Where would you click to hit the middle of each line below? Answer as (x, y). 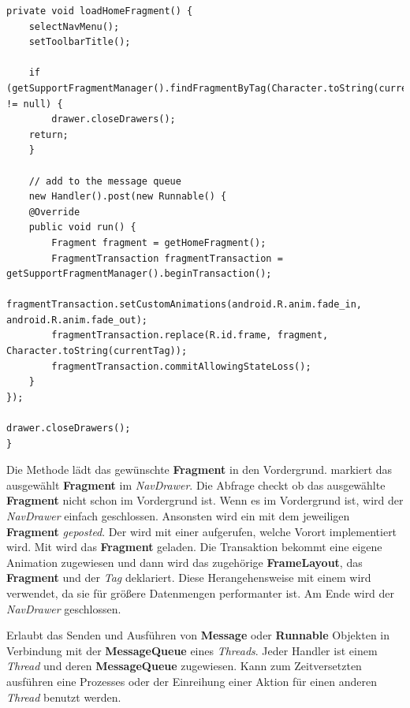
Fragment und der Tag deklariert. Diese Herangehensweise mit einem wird (189, 578)
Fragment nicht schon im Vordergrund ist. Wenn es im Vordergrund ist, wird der (205, 500)
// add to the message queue (105, 181)
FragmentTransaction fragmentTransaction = (167, 258)
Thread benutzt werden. (64, 697)
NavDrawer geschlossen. (64, 608)
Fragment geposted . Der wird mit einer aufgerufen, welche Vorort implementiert (202, 531)
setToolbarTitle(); (80, 42)
